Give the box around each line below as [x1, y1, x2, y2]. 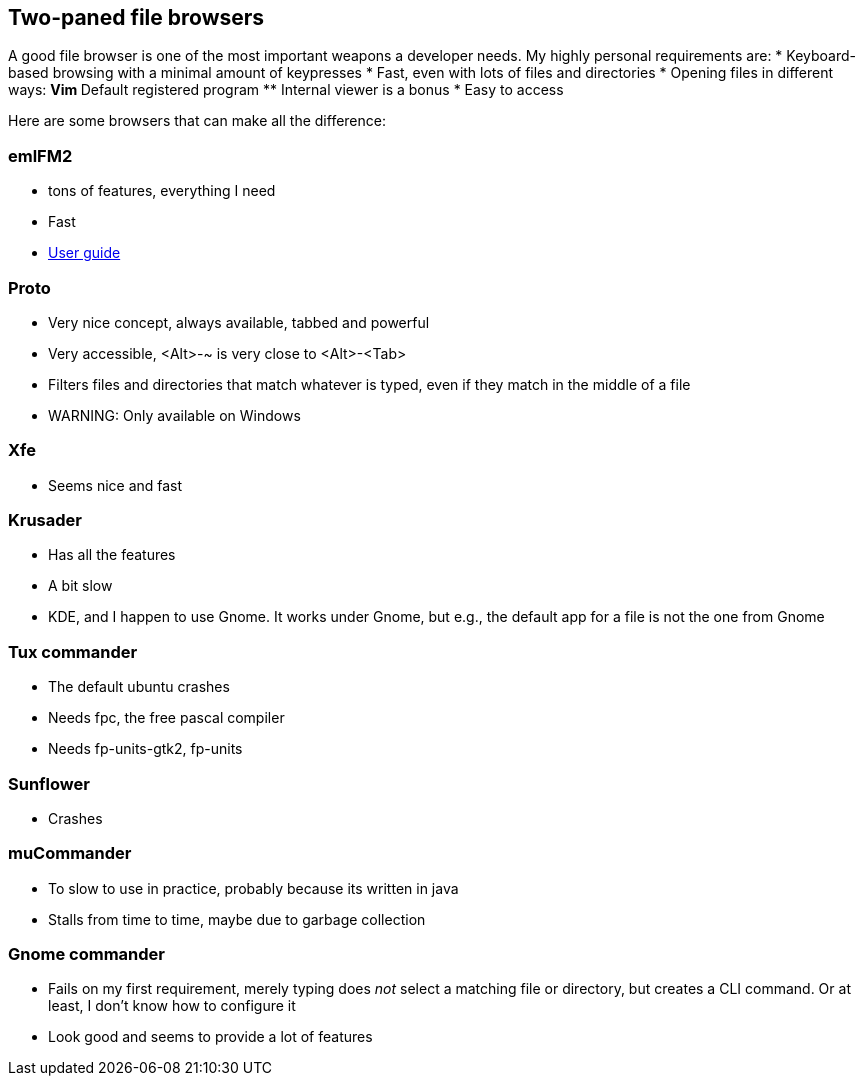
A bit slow [48, 577, 113, 595]
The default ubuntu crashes [48, 678, 230, 696]
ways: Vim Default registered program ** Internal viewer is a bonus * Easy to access [8, 81, 564, 99]
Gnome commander [8, 944, 165, 965]
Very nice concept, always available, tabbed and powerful [48, 313, 430, 331]
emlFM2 [8, 145, 73, 166]
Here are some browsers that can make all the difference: [8, 112, 386, 130]
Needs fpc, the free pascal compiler [48, 709, 285, 727]
